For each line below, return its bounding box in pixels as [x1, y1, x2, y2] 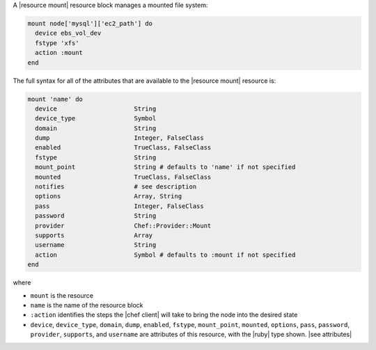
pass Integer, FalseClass [35, 202, 205, 210]
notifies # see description [35, 183, 197, 191]
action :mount [35, 49, 84, 57]
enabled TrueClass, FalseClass [35, 143, 212, 152]
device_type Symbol [35, 115, 157, 122]
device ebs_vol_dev [35, 29, 102, 38]
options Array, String [35, 192, 182, 200]
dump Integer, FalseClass [35, 134, 205, 142]
